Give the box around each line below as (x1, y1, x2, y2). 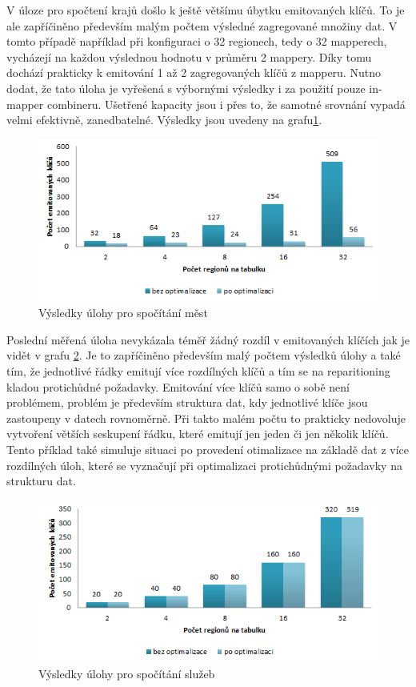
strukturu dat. (6, 472, 76, 489)
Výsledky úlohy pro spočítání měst (38, 304, 208, 321)
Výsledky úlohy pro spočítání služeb (38, 665, 215, 682)
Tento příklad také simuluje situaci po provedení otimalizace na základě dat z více (6, 441, 410, 458)
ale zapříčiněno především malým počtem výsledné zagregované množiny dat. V (6, 17, 398, 34)
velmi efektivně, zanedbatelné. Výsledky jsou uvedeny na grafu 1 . (6, 111, 322, 128)
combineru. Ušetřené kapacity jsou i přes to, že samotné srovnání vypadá (46, 95, 406, 112)
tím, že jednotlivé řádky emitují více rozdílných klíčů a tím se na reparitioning (6, 363, 390, 380)
